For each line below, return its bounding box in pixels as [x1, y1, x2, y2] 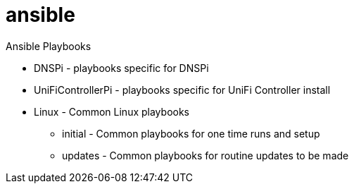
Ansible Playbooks [6, 39, 91, 52]
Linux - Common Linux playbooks [34, 105, 189, 118]
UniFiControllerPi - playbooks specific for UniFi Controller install [34, 83, 331, 96]
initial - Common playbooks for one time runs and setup [62, 127, 320, 140]
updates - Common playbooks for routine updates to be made [62, 149, 349, 161]
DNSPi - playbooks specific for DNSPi [34, 61, 209, 74]
